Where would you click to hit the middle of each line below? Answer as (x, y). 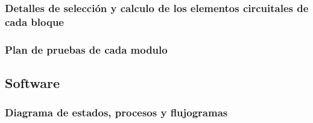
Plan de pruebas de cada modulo (86, 49)
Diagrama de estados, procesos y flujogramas (116, 112)
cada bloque (34, 21)
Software (33, 83)
